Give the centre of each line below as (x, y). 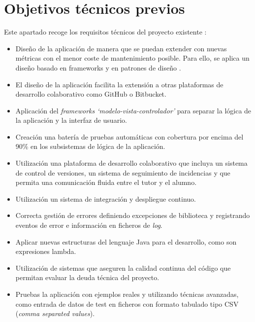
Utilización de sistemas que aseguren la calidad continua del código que (123, 268)
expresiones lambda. (46, 251)
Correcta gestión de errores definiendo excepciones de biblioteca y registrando (133, 215)
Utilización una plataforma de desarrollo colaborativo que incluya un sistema (131, 163)
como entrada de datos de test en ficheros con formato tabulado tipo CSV (127, 304)
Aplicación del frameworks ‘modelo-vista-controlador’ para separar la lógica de (133, 110)
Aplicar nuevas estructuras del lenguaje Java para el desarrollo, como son (126, 241)
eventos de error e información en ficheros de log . (89, 225)
